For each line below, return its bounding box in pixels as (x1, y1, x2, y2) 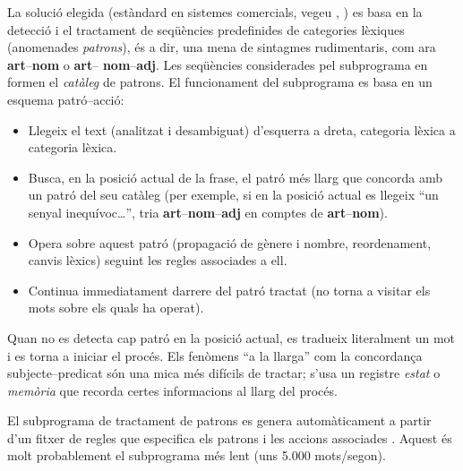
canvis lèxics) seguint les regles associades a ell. (28, 251, 287, 270)
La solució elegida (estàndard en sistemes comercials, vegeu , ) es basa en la (7, 3, 423, 21)
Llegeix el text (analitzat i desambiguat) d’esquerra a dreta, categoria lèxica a (28, 120, 456, 139)
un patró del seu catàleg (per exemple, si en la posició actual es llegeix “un (28, 185, 439, 204)
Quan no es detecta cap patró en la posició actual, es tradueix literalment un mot (7, 328, 456, 347)
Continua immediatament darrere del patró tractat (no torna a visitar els (28, 280, 431, 299)
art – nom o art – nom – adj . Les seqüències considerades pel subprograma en (7, 55, 428, 73)
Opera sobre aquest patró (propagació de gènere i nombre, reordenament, (28, 233, 432, 252)
